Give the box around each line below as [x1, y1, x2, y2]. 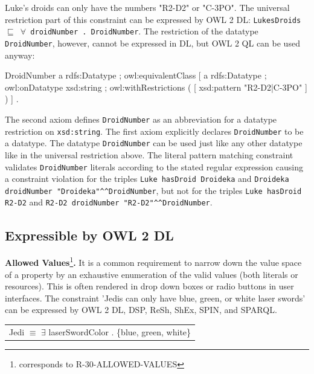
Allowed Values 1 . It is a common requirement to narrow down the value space [5, 254, 302, 268]
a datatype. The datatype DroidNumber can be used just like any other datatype [5, 137, 303, 149]
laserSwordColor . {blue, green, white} [48, 325, 191, 338]
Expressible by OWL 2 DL [5, 225, 174, 244]
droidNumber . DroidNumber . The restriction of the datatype [30, 25, 258, 37]
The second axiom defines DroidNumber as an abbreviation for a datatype [5, 112, 277, 125]
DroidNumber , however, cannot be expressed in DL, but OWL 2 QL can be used [5, 36, 300, 49]
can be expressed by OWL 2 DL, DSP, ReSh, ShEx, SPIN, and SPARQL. [5, 303, 277, 316]
